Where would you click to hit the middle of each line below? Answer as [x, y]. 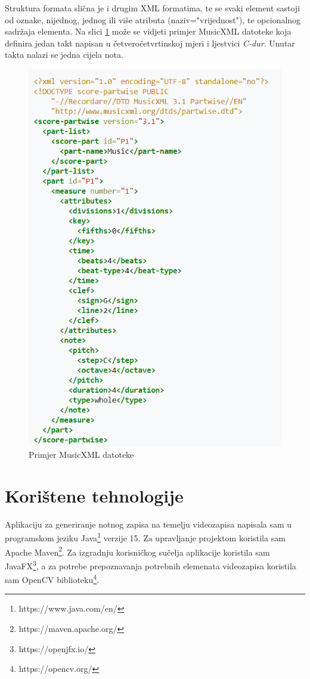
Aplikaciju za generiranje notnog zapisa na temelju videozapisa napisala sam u [148, 524]
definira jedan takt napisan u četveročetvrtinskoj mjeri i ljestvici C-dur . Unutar [150, 43]
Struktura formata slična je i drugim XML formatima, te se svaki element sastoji [153, 8]
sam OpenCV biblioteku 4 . [52, 579]
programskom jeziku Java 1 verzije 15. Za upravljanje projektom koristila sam [145, 537]
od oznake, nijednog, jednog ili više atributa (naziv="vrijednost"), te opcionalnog [153, 19]
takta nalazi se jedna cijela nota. [64, 55]
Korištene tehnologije [94, 495]
